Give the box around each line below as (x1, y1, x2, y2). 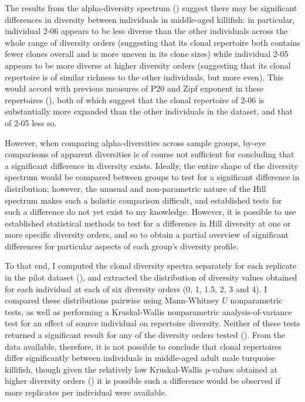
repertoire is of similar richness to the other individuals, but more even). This (5, 70, 284, 83)
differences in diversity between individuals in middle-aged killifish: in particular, (5, 13, 295, 25)
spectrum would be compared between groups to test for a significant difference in (5, 171, 300, 183)
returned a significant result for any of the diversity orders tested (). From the (5, 329, 286, 341)
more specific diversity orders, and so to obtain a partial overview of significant (5, 228, 289, 241)
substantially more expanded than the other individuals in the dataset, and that (5, 105, 293, 117)
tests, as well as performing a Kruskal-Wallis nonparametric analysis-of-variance (5, 305, 292, 317)
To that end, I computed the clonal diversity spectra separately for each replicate (5, 259, 297, 272)
